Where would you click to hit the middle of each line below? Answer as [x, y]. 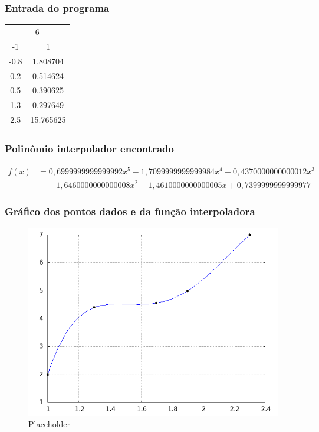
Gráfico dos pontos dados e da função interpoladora [130, 211]
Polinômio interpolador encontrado [89, 149]
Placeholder [50, 424]
